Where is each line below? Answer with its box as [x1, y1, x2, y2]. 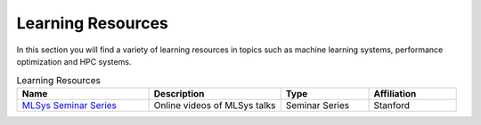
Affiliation [373, 87, 417, 99]
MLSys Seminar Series [21, 98, 118, 111]
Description [153, 87, 205, 99]
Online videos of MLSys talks [153, 98, 276, 111]
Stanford [373, 98, 410, 111]
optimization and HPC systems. [16, 56, 132, 66]
